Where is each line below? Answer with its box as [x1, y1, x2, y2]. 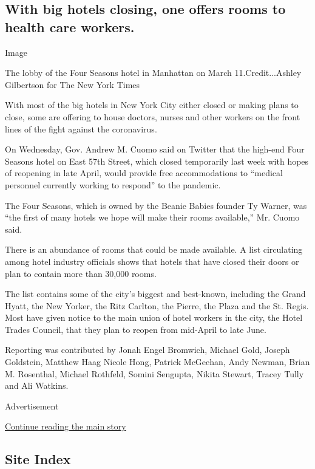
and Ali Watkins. [5, 379, 69, 392]
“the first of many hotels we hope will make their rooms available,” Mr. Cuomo [5, 211, 300, 224]
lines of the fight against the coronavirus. [5, 122, 157, 135]
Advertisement [5, 399, 59, 412]
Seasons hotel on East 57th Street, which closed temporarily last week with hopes [5, 154, 309, 167]
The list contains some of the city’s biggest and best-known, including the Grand [5, 287, 306, 300]
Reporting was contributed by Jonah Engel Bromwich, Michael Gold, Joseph [5, 343, 290, 356]
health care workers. [5, 17, 135, 36]
